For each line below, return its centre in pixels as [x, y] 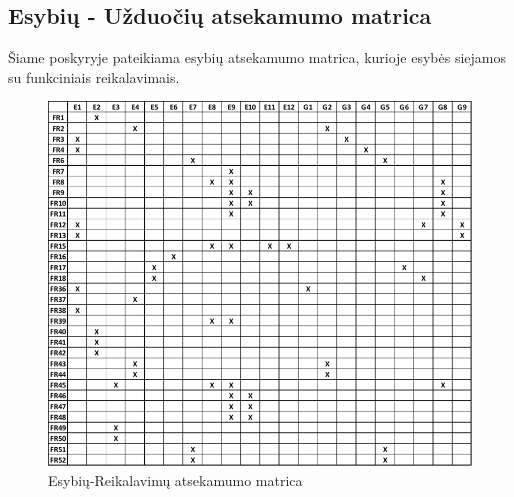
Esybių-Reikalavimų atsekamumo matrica [175, 479]
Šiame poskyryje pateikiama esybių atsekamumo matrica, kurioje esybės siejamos [257, 57]
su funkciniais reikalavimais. [94, 76]
